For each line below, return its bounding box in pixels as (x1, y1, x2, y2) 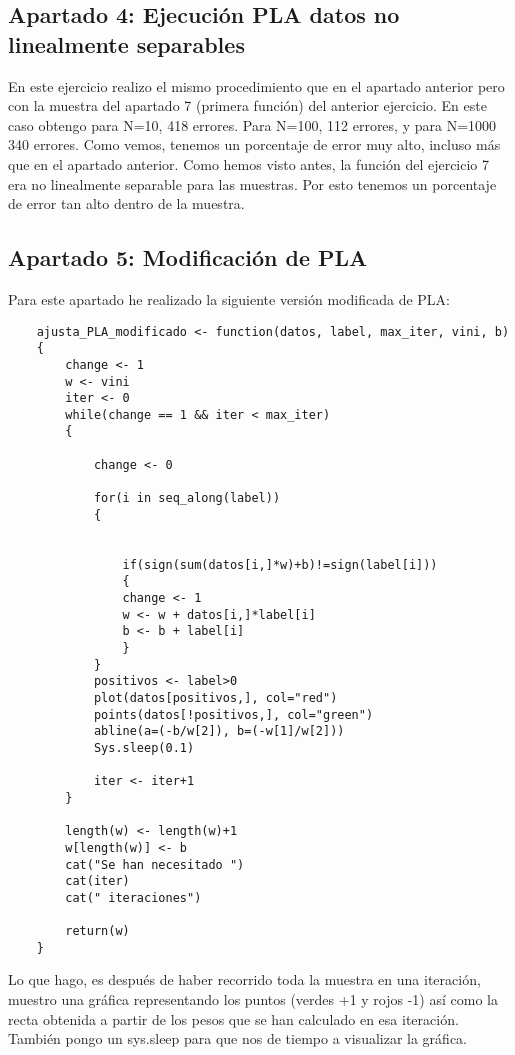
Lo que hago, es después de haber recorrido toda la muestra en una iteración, (8, 969, 481, 990)
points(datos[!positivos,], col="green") (93, 707, 374, 722)
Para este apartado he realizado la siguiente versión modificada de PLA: (8, 288, 450, 309)
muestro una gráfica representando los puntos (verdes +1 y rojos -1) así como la (8, 989, 498, 1010)
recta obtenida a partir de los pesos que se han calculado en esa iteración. (8, 1008, 459, 1029)
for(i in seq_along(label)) (93, 491, 281, 506)
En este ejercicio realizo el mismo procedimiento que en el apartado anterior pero (8, 75, 505, 96)
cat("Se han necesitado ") (65, 857, 245, 872)
